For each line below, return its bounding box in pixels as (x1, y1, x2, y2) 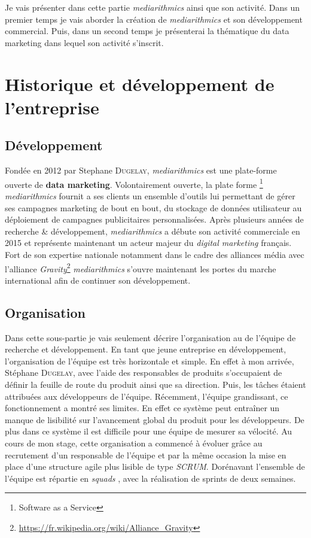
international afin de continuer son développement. (5, 273, 191, 286)
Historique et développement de (5, 71, 275, 96)
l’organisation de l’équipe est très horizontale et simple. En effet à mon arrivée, (5, 354, 294, 367)
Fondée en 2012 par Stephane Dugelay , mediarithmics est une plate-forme (5, 164, 277, 177)
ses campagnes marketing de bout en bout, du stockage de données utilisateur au (5, 201, 302, 214)
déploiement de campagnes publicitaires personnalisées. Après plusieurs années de (5, 213, 304, 226)
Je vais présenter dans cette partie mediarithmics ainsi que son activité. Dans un (5, 1, 300, 13)
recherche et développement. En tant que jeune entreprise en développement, (5, 343, 286, 355)
